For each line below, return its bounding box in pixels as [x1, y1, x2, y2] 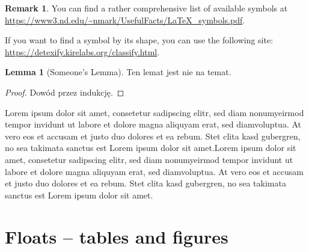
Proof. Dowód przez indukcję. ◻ [5, 85, 124, 98]
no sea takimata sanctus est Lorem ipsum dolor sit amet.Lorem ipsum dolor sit [5, 141, 296, 154]
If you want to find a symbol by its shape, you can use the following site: [5, 34, 274, 46]
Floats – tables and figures [5, 224, 228, 248]
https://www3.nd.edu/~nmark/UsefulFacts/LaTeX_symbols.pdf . [5, 13, 245, 26]
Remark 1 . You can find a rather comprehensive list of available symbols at [5, 2, 288, 14]
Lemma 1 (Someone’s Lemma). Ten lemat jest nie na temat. [5, 66, 231, 78]
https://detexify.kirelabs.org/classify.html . [5, 45, 160, 58]
